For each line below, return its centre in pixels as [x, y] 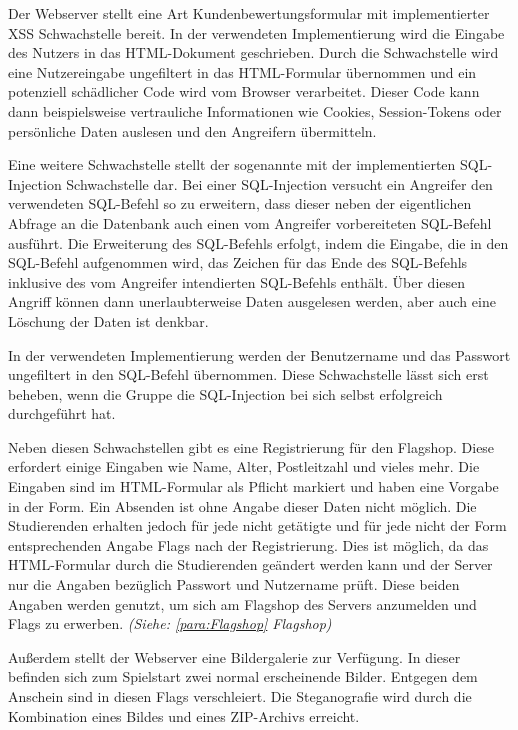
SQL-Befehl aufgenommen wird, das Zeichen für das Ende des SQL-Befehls [238, 262]
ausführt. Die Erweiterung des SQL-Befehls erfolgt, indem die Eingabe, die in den [258, 242]
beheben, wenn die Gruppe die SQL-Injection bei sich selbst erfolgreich [225, 393]
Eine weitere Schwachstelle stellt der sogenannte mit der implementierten [232, 164]
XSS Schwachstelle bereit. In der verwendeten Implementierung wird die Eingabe [256, 32]
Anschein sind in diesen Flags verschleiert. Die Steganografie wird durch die [240, 696]
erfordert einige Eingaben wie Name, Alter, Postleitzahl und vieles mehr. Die [244, 466]
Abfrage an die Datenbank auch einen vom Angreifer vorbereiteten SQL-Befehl [250, 222]
